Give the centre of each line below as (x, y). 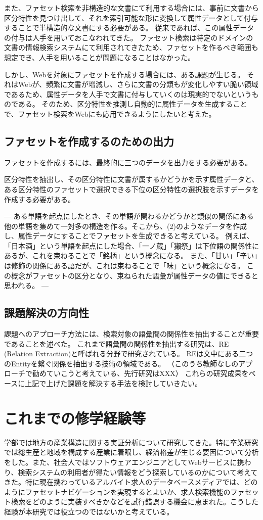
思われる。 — (26, 285)
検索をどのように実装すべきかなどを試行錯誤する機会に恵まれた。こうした (135, 502)
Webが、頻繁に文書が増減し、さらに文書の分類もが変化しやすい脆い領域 (138, 84)
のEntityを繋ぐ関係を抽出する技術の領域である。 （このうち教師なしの (121, 363)
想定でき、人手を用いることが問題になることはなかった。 (100, 57)
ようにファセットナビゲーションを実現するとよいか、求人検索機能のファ (124, 491)
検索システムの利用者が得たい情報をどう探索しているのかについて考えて (138, 472)
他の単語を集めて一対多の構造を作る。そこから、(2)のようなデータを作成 (125, 226)
